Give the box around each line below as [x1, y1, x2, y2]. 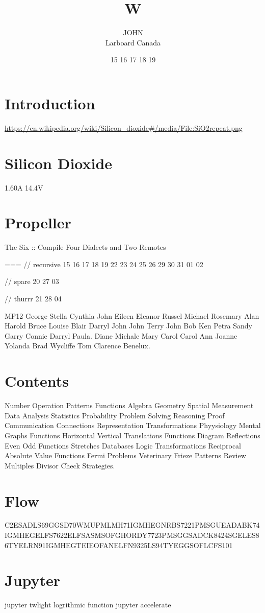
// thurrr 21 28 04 [5, 293, 62, 304]
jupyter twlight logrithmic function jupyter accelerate [5, 599, 171, 610]
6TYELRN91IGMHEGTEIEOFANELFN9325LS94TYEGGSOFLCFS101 [5, 539, 233, 550]
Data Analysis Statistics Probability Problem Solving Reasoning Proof [5, 410, 225, 420]
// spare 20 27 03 [5, 276, 59, 287]
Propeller [5, 212, 71, 233]
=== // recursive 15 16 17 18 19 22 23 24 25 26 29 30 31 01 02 [5, 258, 203, 269]
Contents [5, 370, 69, 391]
